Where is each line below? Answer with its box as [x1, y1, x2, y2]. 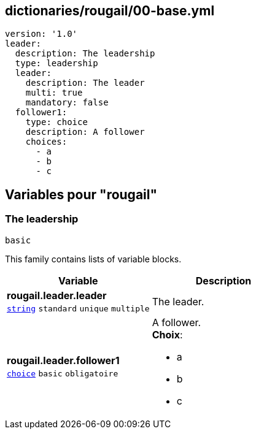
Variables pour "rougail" [5, 186, 158, 202]
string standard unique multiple [7, 303, 150, 313]
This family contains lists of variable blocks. [5, 253, 182, 264]
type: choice [25, 117, 88, 128]
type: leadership [15, 58, 98, 69]
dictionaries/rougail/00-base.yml [5, 3, 215, 18]
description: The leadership [15, 48, 155, 59]
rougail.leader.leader [7, 289, 107, 302]
